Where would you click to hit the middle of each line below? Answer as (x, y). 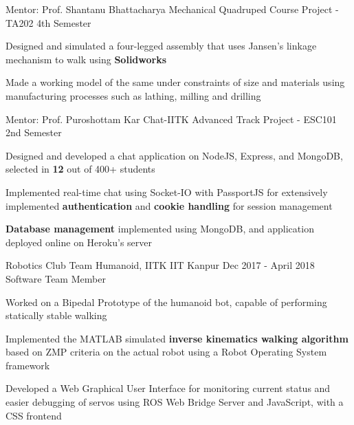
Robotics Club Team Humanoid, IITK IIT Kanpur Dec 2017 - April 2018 (160, 265)
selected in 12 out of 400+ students (80, 169)
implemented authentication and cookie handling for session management (169, 205)
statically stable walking (56, 315)
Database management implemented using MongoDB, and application (160, 229)
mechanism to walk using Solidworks (86, 59)
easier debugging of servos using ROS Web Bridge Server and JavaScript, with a (175, 402)
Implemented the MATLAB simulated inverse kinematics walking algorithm (177, 338)
